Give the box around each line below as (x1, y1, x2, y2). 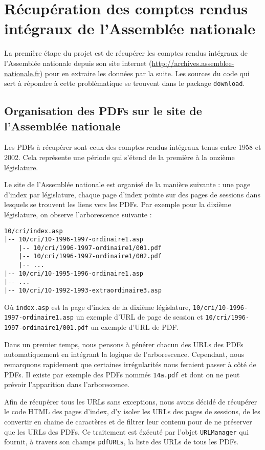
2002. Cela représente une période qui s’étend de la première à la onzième (4, 151, 235, 162)
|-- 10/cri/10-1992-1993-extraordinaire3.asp (4, 287, 162, 295)
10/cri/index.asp (4, 227, 63, 235)
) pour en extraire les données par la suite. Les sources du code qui (39, 67, 250, 78)
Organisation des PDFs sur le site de (4, 103, 202, 119)
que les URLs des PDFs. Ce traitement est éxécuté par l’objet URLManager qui (4, 426, 249, 437)
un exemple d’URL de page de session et (76, 311, 203, 322)
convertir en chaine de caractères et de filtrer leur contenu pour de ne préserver (4, 416, 252, 426)
